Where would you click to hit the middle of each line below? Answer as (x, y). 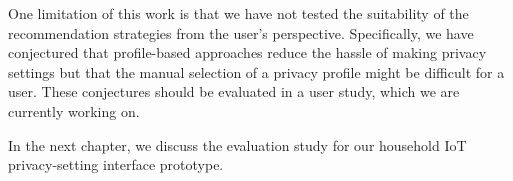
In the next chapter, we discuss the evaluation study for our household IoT (237, 144)
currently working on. (74, 110)
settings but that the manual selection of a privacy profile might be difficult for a (256, 71)
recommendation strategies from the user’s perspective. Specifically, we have (241, 32)
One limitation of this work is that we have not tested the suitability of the (238, 13)
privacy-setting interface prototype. (116, 164)
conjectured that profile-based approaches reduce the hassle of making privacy (247, 52)
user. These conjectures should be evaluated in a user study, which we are (234, 91)
